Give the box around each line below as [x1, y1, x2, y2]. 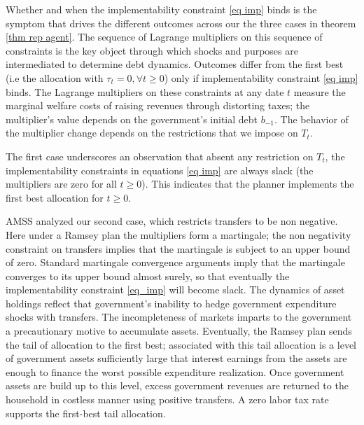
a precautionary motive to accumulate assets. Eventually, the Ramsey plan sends [6, 323, 352, 338]
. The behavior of [274, 111, 349, 126]
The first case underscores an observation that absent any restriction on [6, 148, 314, 163]
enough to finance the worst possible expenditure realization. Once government [6, 364, 344, 379]
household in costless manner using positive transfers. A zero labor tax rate [6, 392, 329, 407]
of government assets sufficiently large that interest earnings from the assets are [6, 351, 347, 365]
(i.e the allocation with [6, 70, 104, 85]
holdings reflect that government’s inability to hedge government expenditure [6, 295, 337, 310]
